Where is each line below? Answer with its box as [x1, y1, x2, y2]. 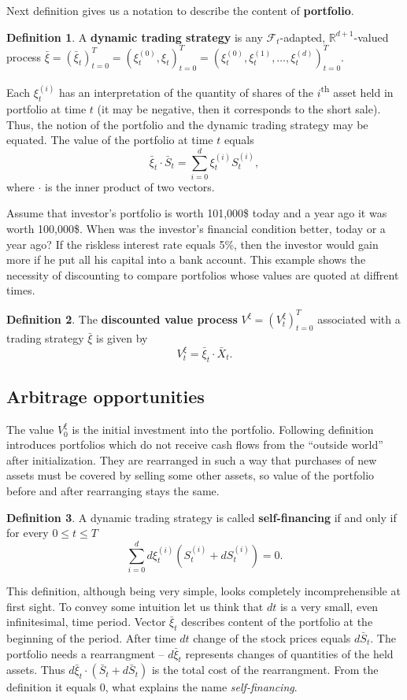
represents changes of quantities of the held [185, 645, 394, 661]
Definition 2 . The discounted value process [6, 310, 238, 327]
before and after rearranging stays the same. [6, 483, 220, 499]
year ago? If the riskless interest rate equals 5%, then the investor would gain [6, 235, 379, 252]
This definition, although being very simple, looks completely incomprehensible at [6, 582, 401, 598]
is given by [96, 330, 148, 346]
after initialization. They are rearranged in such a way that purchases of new [6, 451, 377, 468]
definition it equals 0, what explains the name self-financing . [6, 679, 298, 695]
